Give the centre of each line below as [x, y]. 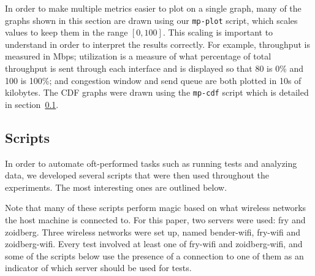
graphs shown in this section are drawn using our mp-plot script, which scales [151, 20]
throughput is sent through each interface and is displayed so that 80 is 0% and [154, 68]
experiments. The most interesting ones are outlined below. [116, 187]
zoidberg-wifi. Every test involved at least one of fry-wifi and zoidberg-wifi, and [154, 244]
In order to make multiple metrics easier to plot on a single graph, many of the [153, 8]
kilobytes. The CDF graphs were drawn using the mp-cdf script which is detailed [157, 92]
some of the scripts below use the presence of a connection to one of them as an [154, 255]
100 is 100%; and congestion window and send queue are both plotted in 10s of [153, 80]
